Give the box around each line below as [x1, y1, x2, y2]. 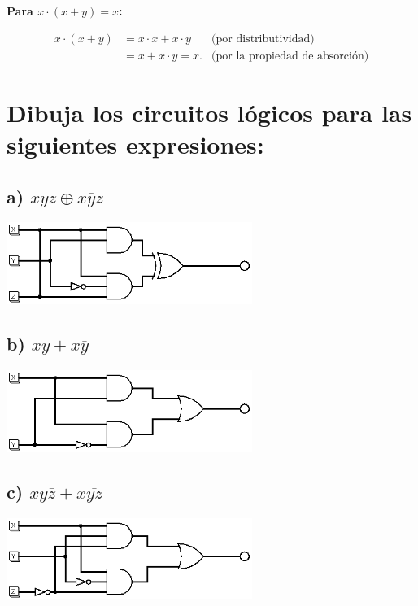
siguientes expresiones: [7, 128, 264, 161]
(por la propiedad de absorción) [211, 50, 369, 62]
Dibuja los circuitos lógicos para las [7, 95, 412, 129]
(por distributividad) [211, 33, 315, 45]
